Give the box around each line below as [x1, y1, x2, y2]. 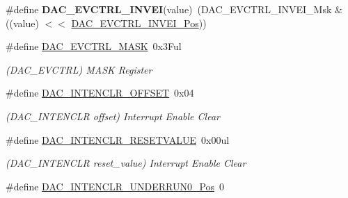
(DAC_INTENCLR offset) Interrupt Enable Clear [6, 108, 220, 123]
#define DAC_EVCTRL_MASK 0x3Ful [6, 39, 182, 53]
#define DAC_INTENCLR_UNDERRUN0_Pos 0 [6, 179, 225, 193]
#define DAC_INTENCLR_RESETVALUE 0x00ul [6, 132, 230, 147]
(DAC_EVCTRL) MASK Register [6, 62, 152, 76]
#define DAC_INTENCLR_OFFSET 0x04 [6, 85, 194, 100]
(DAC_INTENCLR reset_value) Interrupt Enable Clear [6, 156, 246, 170]
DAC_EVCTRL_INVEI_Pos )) [71, 15, 207, 30]
